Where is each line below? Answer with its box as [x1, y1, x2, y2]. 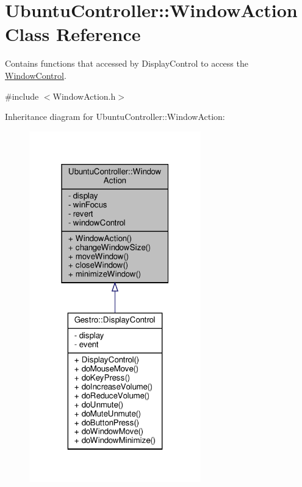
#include [5, 89, 39, 102]
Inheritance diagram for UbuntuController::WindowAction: [5, 110, 225, 123]
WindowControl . [5, 69, 67, 81]
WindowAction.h [52, 89, 116, 102]
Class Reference [5, 21, 141, 46]
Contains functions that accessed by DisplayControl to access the [5, 57, 248, 70]
